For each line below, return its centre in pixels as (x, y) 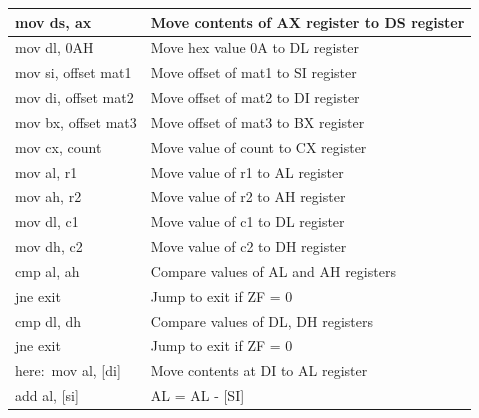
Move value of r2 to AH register (248, 196)
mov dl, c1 (47, 221)
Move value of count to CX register (258, 146)
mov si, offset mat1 (73, 72)
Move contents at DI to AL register (259, 370)
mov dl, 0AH (54, 47)
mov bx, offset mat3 (76, 121)
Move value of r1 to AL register (247, 171)
